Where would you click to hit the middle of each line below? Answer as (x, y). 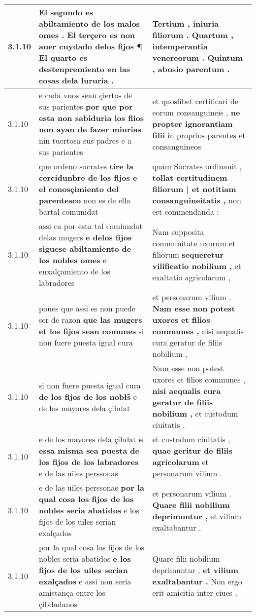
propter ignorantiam (192, 123)
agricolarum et (180, 462)
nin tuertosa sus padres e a (85, 140)
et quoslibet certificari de (195, 101)
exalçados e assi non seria (85, 581)
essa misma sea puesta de (89, 450)
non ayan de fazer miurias (90, 129)
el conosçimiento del (79, 189)
